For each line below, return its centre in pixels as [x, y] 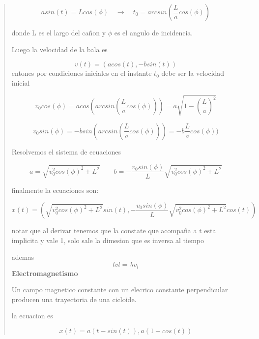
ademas [23, 257]
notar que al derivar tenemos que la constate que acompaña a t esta [114, 231]
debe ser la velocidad [193, 73]
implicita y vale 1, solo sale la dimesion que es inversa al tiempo [108, 240]
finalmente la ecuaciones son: [55, 190]
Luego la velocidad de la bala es [59, 49]
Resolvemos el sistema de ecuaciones [66, 151]
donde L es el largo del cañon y [59, 32]
